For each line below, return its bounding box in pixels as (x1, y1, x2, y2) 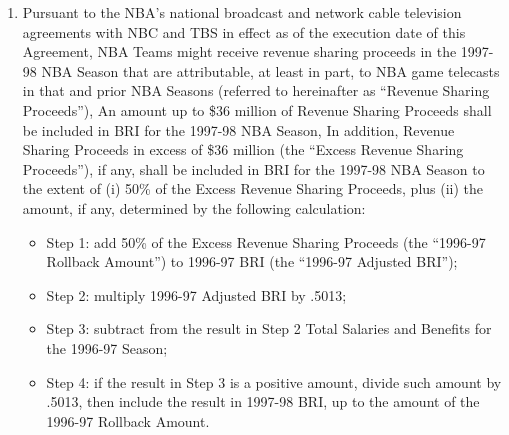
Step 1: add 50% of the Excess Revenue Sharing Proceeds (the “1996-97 (46, 231, 486, 252)
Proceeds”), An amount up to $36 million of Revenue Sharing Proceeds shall (22, 99, 492, 120)
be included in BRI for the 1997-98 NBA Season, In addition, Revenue (22, 119, 455, 140)
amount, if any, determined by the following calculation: (22, 197, 366, 218)
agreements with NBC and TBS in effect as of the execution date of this (22, 21, 466, 42)
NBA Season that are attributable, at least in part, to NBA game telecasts (41, 60, 500, 81)
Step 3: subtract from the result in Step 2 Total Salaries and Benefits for (46, 318, 492, 339)
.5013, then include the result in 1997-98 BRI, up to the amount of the (46, 391, 480, 412)
